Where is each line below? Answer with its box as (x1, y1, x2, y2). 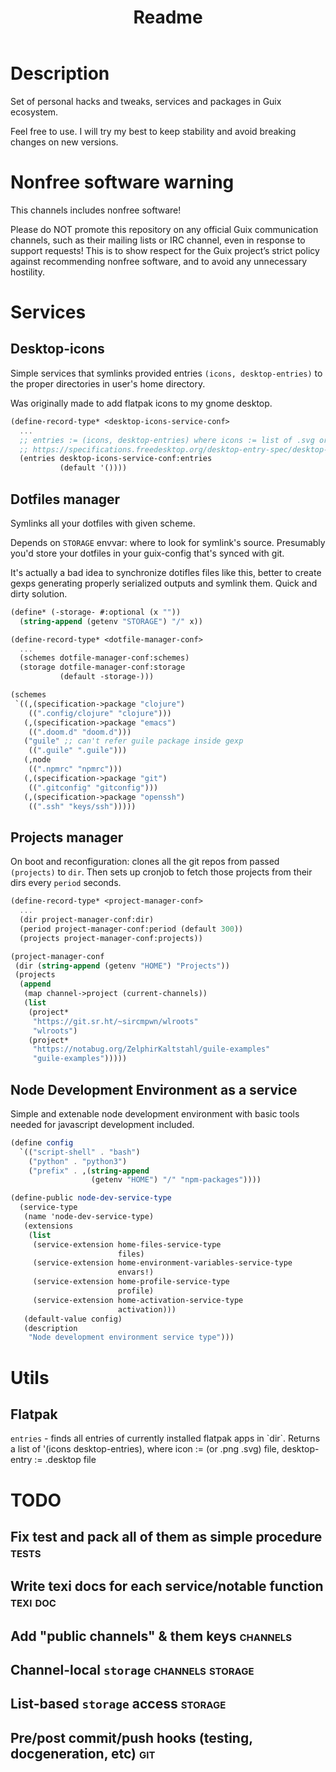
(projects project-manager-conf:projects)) (19, 933, 203, 943)
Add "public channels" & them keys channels (10, 1627, 293, 1645)
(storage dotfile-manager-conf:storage (19, 662, 186, 673)
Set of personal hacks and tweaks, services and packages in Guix (10, 95, 282, 107)
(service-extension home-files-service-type (32, 1239, 222, 1250)
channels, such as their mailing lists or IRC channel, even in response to (10, 234, 306, 246)
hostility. (10, 266, 45, 278)
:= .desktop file (34, 1454, 97, 1466)
